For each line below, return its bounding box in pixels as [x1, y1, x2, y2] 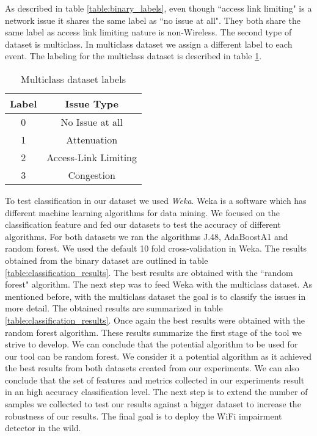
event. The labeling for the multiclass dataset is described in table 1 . [5, 49, 262, 62]
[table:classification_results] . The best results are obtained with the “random [5, 266, 293, 278]
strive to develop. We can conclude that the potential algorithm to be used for [5, 338, 298, 351]
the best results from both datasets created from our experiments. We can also [5, 362, 299, 374]
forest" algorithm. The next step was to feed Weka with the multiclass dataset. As [5, 278, 313, 291]
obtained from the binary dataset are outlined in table [5, 253, 208, 266]
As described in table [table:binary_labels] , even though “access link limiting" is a [5, 2, 312, 14]
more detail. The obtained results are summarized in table [5, 302, 223, 314]
